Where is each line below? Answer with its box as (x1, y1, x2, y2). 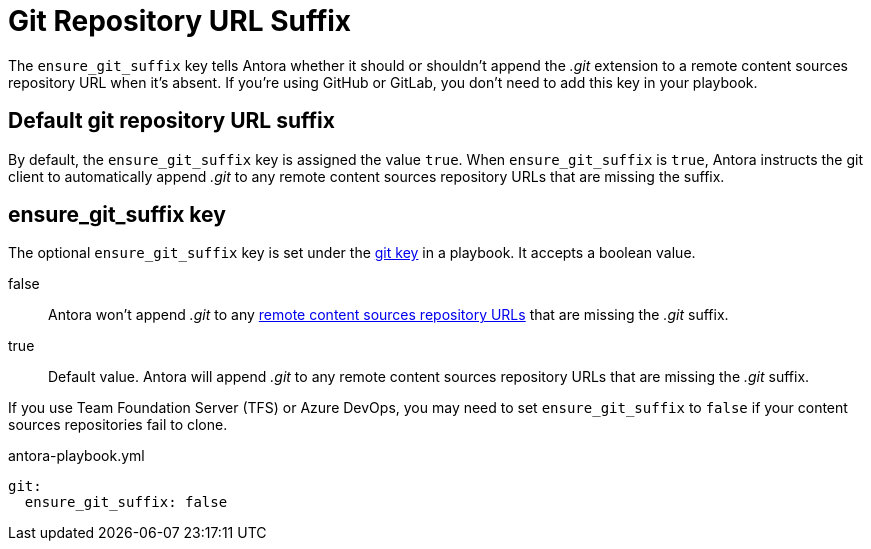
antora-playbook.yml (8, 447, 145, 465)
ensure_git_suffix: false (24, 494, 228, 511)
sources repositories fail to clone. (8, 416, 228, 434)
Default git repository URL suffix (8, 108, 335, 134)
